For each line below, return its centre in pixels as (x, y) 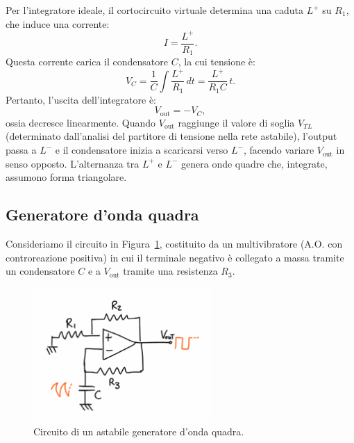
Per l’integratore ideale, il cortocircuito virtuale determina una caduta (155, 10)
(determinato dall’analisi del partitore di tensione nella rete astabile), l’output (171, 136)
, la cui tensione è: (217, 62)
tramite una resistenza (170, 271)
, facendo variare (279, 150)
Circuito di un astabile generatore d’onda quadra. (139, 432)
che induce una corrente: (58, 23)
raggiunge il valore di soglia (236, 122)
